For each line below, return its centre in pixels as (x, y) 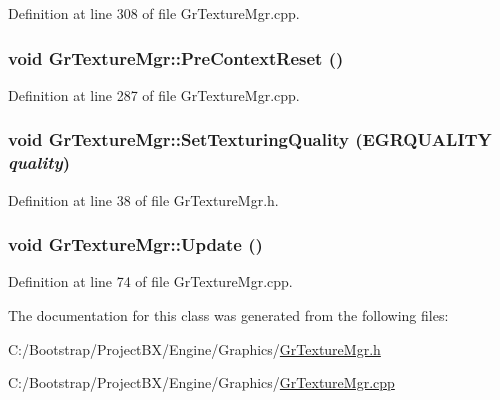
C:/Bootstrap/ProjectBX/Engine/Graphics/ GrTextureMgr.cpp (201, 382)
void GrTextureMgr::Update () (135, 244)
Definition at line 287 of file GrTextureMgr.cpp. (154, 94)
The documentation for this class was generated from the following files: (228, 314)
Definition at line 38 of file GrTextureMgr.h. (143, 199)
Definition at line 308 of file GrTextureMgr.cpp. (154, 13)
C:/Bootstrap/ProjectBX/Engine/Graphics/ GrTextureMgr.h (194, 348)
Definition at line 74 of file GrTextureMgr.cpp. (150, 281)
